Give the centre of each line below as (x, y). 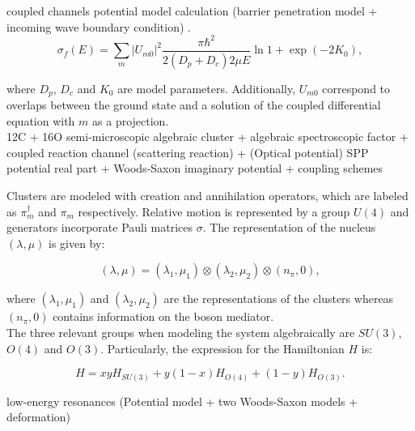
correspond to (356, 88)
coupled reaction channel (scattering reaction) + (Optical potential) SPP (188, 152)
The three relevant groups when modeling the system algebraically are (181, 332)
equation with (41, 120)
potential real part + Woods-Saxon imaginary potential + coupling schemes (195, 168)
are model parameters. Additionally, (207, 88)
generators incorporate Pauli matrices (100, 227)
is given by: (76, 243)
